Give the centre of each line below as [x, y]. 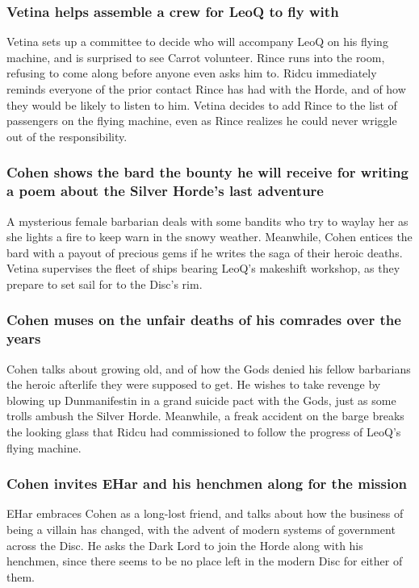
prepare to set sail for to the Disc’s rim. [105, 284]
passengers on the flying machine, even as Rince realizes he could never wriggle [202, 121]
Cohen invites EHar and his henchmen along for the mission [207, 484]
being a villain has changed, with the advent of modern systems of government [201, 529]
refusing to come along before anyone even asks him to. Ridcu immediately [192, 73]
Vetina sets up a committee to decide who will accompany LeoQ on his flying [197, 42]
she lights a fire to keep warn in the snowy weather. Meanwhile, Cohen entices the [209, 237]
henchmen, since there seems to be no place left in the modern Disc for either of [205, 561]
